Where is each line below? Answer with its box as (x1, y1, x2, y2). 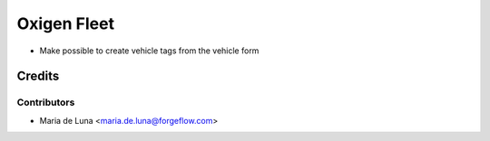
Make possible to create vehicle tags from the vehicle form (39, 45, 260, 56)
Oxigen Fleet (16, 14, 115, 33)
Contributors (16, 96, 75, 108)
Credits (16, 69, 60, 84)
